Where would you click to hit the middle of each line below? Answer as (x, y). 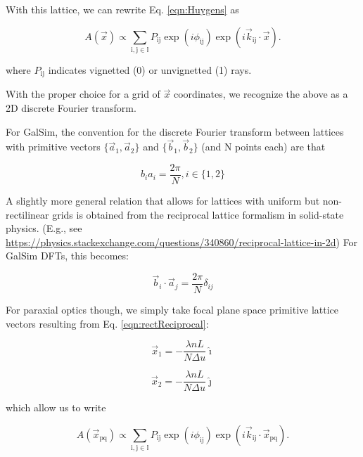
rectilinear (27, 214)
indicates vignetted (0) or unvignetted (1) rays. (150, 69)
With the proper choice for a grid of (83, 94)
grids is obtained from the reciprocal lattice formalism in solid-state (198, 214)
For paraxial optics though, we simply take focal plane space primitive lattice (172, 310)
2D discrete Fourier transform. (71, 107)
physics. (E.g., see (44, 228)
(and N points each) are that (263, 147)
